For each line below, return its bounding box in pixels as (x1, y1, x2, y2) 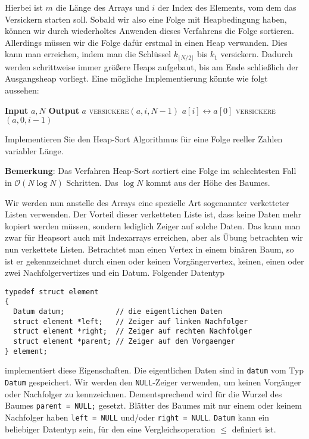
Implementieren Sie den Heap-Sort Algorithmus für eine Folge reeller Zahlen (5, 133, 283, 145)
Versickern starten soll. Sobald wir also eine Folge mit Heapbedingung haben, (5, 13, 287, 25)
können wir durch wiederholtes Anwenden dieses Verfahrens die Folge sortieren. (5, 24, 294, 37)
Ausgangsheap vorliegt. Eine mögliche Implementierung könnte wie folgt (5, 72, 268, 85)
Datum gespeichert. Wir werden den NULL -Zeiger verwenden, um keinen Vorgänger (5, 375, 301, 388)
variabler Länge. (5, 144, 64, 157)
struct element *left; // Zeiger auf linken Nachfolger (13, 317, 248, 326)
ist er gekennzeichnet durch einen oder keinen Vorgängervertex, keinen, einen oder (5, 254, 304, 267)
